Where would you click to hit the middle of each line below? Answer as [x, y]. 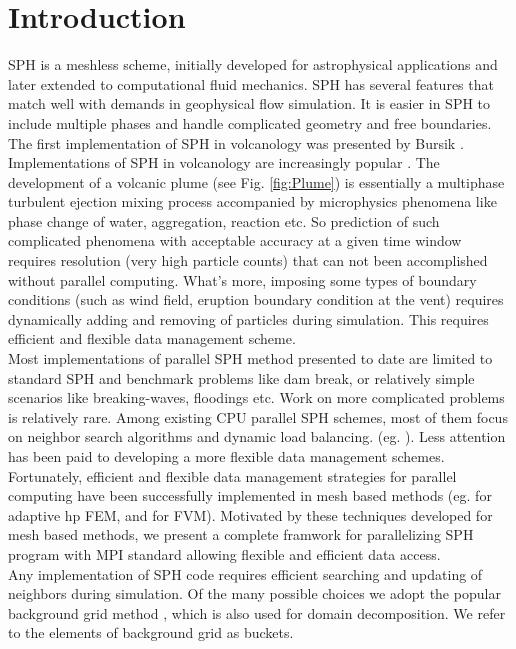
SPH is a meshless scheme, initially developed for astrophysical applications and [253, 64]
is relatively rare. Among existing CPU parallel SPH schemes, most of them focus [258, 416]
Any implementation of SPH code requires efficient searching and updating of [245, 573]
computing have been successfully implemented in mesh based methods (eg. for [250, 495]
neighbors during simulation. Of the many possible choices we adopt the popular [254, 593]
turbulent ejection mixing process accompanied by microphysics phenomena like [252, 201]
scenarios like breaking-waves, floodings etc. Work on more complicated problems [256, 397]
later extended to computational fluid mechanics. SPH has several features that [251, 83]
